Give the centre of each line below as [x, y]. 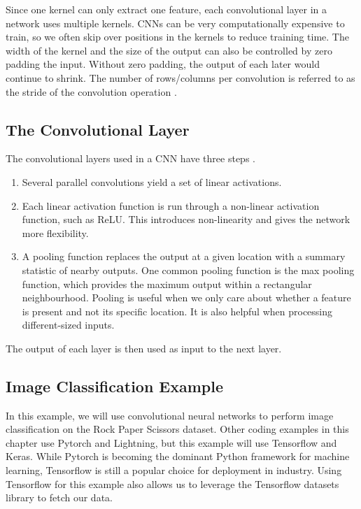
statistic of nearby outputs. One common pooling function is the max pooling [188, 270]
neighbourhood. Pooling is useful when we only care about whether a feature [186, 297]
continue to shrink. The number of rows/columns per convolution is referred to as [180, 77]
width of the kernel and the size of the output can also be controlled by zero [169, 50]
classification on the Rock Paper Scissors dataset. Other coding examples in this [177, 429]
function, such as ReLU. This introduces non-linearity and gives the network [186, 219]
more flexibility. [55, 232]
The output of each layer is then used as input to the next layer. [144, 348]
